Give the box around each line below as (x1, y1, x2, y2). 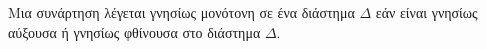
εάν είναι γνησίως (375, 2, 478, 22)
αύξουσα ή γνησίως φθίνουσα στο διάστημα (8, 21, 261, 42)
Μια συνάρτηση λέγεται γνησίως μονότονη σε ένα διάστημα (8, 2, 355, 22)
